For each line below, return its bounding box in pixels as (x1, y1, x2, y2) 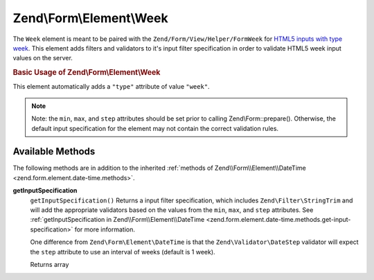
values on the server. (12, 54, 73, 62)
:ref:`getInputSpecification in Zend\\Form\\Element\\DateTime (30, 216, 205, 224)
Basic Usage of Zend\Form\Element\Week (12, 68, 161, 78)
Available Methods (12, 146, 96, 157)
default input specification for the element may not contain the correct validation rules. (31, 124, 279, 132)
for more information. (74, 225, 135, 234)
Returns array (30, 260, 69, 268)
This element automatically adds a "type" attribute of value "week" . (12, 82, 211, 91)
